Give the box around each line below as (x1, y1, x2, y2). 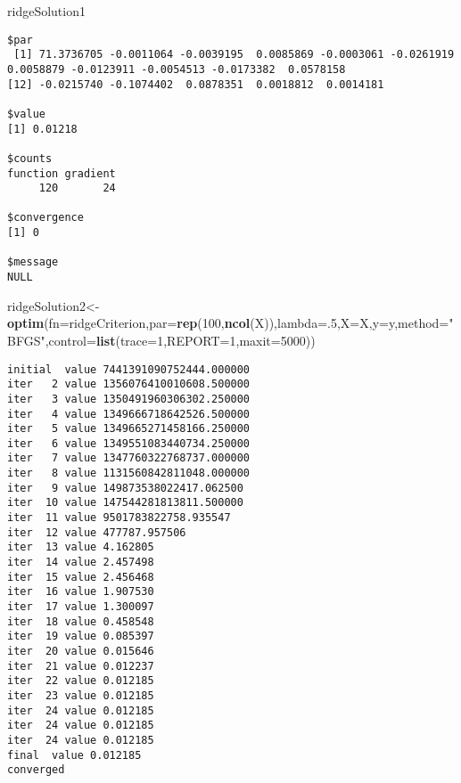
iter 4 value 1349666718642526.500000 (7, 407, 251, 420)
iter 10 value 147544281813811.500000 (7, 496, 243, 510)
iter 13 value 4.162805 (7, 541, 154, 554)
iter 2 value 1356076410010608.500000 (7, 378, 251, 391)
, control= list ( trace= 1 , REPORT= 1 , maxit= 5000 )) (45, 330, 316, 349)
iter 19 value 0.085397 (7, 630, 154, 643)
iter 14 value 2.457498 (7, 556, 154, 569)
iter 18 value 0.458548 (7, 615, 154, 628)
